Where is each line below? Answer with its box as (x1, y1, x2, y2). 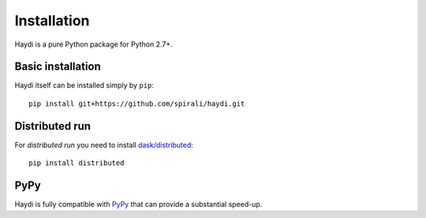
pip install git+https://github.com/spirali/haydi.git (28, 99, 245, 108)
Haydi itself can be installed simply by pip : (14, 81, 154, 90)
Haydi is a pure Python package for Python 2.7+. (14, 39, 173, 49)
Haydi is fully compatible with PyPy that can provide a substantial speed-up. (14, 200, 263, 209)
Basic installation (14, 60, 102, 73)
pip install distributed (28, 159, 125, 167)
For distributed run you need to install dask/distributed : (14, 140, 193, 149)
